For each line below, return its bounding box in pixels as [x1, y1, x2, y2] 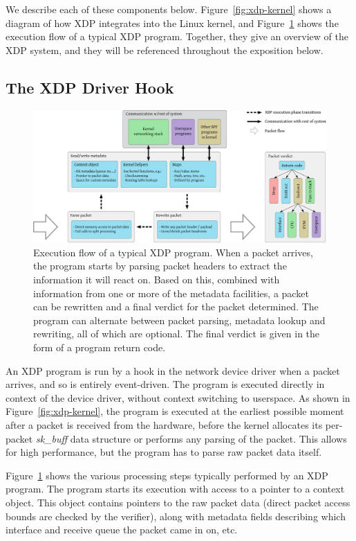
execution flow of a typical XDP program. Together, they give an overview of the [6, 29, 348, 44]
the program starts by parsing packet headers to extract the [33, 258, 287, 273]
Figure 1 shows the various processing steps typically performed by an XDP [6, 468, 328, 482]
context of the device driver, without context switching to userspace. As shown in [6, 390, 350, 405]
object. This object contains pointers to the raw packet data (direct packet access [6, 495, 350, 509]
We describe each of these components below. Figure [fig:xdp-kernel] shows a [6, 2, 332, 16]
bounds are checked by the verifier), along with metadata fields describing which [6, 508, 346, 523]
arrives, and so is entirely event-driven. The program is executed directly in [6, 377, 325, 391]
